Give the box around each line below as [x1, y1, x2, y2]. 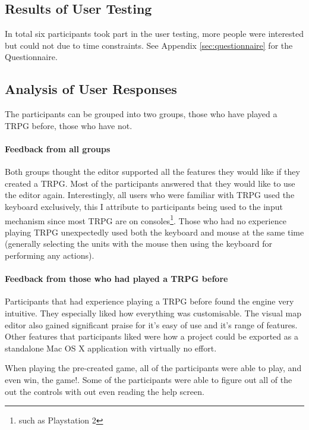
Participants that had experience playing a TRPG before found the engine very [5, 295, 294, 307]
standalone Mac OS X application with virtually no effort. [5, 341, 217, 354]
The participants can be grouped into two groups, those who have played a [5, 108, 278, 120]
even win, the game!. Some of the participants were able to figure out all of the [5, 373, 292, 385]
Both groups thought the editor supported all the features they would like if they [5, 165, 300, 178]
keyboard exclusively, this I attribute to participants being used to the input [5, 200, 283, 212]
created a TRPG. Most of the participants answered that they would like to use [5, 177, 295, 189]
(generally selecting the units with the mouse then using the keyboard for [5, 237, 272, 250]
